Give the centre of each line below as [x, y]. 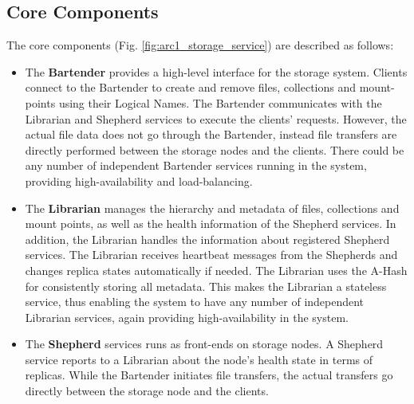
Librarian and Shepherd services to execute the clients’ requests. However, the [216, 118]
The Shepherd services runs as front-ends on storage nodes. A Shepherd [204, 344]
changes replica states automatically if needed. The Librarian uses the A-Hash [216, 270]
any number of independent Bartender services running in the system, [196, 165]
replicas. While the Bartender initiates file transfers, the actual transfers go [209, 375]
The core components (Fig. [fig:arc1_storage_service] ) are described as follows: [200, 45]
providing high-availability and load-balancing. [139, 180]
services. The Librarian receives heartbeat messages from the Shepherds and [211, 255]
